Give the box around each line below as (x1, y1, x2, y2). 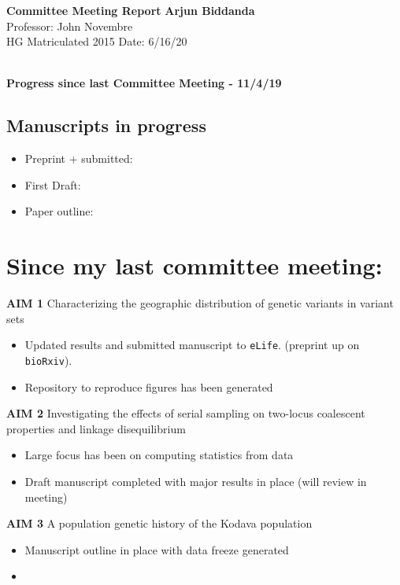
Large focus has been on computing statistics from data (24, 447, 294, 463)
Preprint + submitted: (24, 150, 133, 167)
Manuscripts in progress (6, 113, 206, 138)
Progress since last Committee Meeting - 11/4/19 (6, 75, 282, 91)
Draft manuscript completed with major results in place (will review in (24, 473, 367, 489)
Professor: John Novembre (6, 17, 133, 34)
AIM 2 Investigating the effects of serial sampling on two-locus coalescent (6, 405, 365, 421)
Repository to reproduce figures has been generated (24, 378, 273, 395)
